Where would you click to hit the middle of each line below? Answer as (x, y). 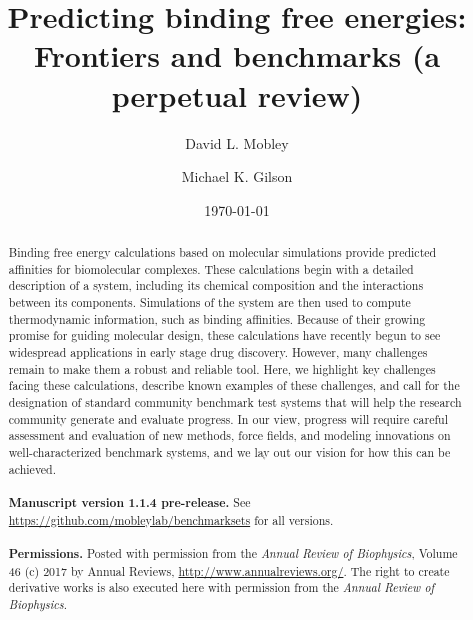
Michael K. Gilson (237, 176)
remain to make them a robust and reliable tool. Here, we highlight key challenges (222, 368)
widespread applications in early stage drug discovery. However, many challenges (218, 352)
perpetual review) (237, 94)
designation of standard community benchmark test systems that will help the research (235, 401)
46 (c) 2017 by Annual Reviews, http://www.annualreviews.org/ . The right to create (229, 570)
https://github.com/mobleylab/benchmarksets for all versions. (171, 519)
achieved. (32, 468)
